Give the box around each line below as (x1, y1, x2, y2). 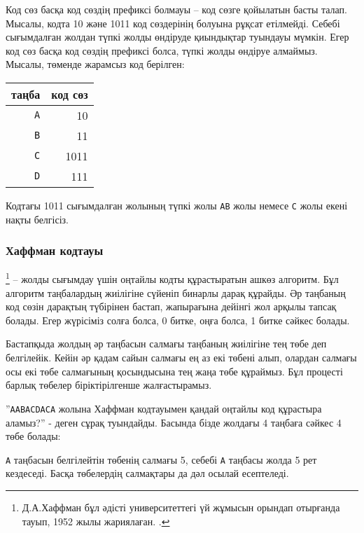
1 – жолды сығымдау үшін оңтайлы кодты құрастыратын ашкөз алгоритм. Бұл (6, 270, 339, 286)
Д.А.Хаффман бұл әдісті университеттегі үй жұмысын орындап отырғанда (22, 499, 340, 514)
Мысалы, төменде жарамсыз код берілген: (6, 57, 185, 71)
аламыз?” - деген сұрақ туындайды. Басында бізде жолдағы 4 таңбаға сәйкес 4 (6, 415, 342, 429)
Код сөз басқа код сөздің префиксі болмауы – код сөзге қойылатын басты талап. (6, 2, 347, 16)
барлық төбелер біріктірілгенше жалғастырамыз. (6, 378, 212, 392)
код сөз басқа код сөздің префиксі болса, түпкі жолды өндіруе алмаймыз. (6, 43, 318, 57)
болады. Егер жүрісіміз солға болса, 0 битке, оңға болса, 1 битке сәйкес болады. (6, 312, 350, 327)
